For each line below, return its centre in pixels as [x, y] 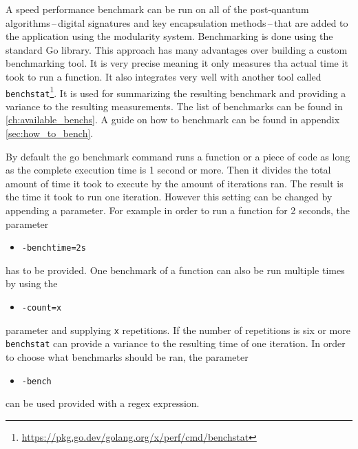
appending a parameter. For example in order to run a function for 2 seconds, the [178, 210]
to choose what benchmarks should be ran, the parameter [127, 357]
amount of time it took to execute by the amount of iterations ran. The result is [175, 183]
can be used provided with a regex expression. [103, 403]
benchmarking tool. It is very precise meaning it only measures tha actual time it [177, 63]
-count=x [42, 308]
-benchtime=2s [54, 248]
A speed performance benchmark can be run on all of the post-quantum [157, 9]
